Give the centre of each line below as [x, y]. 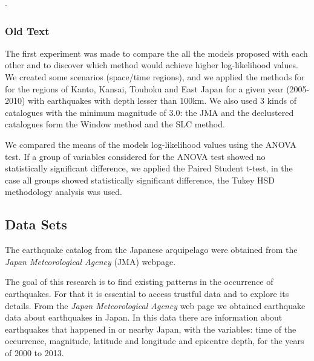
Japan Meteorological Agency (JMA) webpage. [90, 261]
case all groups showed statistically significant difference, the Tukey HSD [140, 180]
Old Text [27, 30]
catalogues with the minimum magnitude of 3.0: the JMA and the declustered [149, 112]
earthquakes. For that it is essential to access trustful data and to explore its [147, 293]
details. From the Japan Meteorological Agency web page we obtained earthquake [155, 305]
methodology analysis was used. [64, 192]
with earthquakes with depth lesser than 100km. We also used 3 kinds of [162, 101]
